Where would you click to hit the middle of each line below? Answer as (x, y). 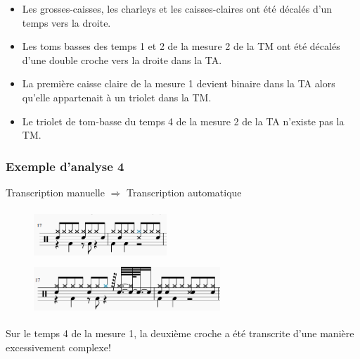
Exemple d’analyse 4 (65, 166)
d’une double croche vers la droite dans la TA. (122, 59)
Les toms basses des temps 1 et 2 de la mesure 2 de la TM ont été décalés (181, 46)
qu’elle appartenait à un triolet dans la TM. (117, 97)
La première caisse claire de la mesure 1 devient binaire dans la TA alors (179, 83)
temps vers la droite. (66, 22)
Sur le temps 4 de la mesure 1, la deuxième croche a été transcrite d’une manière (180, 333)
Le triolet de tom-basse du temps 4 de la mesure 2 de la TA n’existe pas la (183, 121)
